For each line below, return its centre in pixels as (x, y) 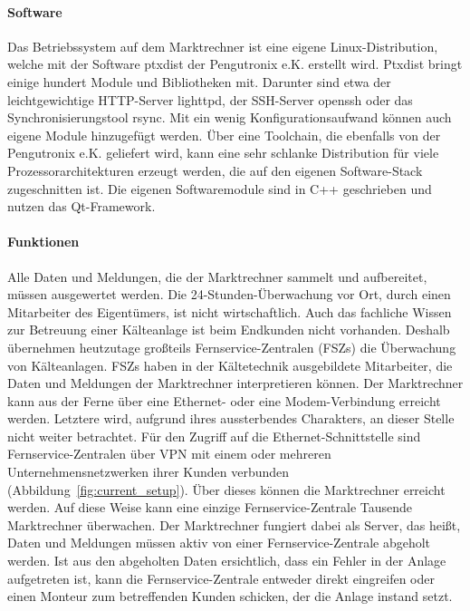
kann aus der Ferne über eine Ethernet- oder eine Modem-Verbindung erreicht (224, 400)
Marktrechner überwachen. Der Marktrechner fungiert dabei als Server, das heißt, (234, 524)
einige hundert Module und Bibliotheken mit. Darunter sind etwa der (199, 81)
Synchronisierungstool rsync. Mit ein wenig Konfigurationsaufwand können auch (230, 117)
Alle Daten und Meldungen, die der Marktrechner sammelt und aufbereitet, (217, 276)
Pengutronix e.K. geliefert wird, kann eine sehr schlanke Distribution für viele (223, 153)
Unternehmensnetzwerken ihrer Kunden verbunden (149, 472)
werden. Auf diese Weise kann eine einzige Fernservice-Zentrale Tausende (210, 507)
